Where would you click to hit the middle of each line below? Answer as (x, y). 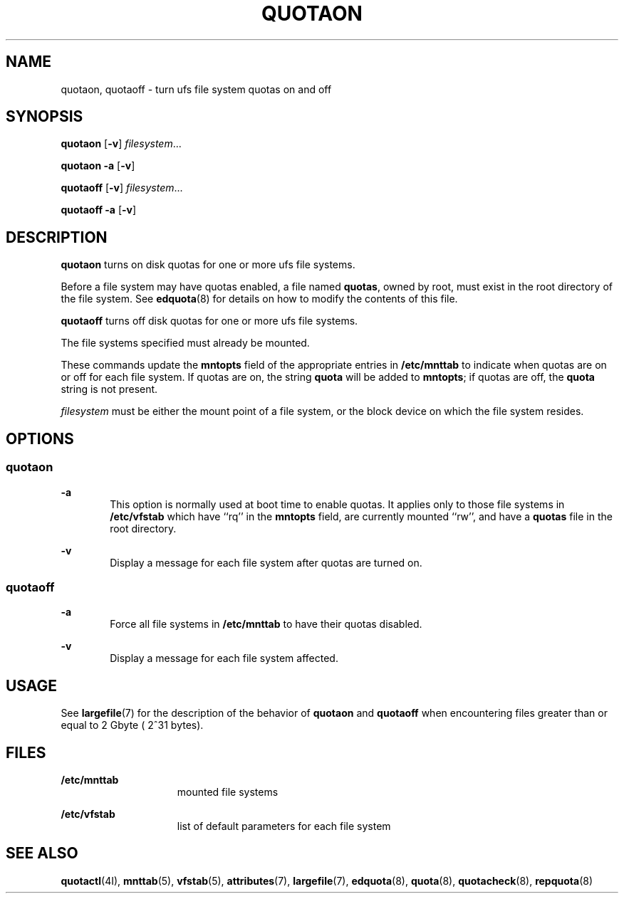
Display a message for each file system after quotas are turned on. (266, 562)
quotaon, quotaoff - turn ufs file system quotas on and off (196, 89)
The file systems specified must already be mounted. (185, 343)
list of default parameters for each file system (284, 826)
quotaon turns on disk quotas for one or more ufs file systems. (208, 265)
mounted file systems (228, 792)
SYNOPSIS (45, 117)
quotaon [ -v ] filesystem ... (121, 144)
